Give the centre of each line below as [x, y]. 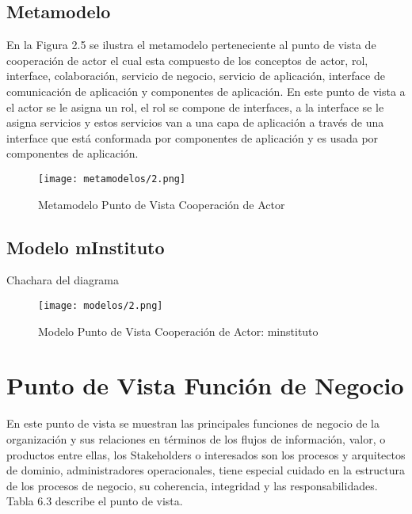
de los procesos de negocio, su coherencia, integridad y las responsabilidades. [192, 485]
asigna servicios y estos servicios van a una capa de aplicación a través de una [195, 122]
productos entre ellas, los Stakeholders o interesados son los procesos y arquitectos [206, 454]
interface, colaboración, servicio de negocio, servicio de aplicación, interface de [196, 76]
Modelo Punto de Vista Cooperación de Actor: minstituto [178, 331]
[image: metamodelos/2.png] [112, 179]
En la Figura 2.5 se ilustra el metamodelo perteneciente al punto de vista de [191, 45]
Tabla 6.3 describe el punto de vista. [95, 501]
